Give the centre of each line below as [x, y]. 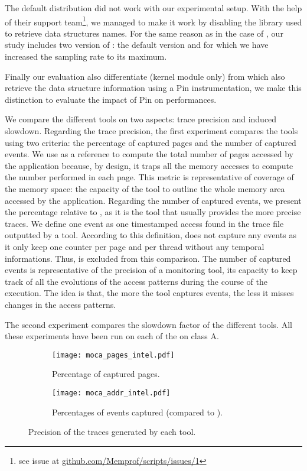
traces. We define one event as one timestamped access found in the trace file [144, 223]
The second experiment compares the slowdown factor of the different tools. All [148, 324]
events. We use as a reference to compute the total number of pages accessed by [149, 154]
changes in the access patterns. [61, 304]
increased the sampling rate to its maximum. [86, 56]
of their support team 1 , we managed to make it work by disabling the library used [153, 21]
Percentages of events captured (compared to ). [137, 412]
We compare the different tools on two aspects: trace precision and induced [141, 119]
